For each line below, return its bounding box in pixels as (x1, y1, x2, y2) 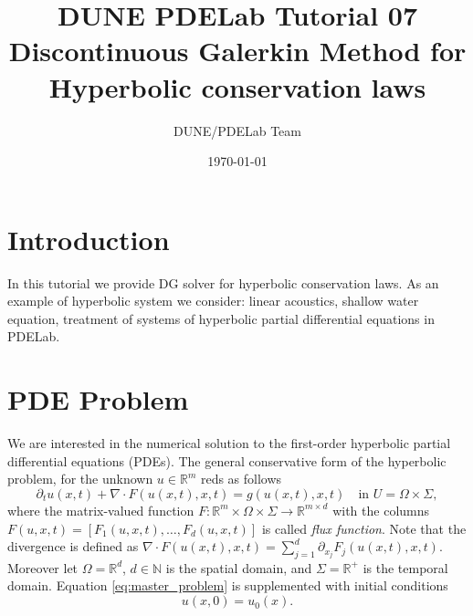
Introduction (7, 220, 170, 257)
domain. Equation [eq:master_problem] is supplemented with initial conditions (7, 576, 448, 595)
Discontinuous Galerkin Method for (8, 32, 467, 69)
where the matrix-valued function (7, 500, 194, 519)
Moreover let (7, 558, 79, 577)
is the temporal (363, 558, 448, 577)
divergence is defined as (7, 537, 139, 556)
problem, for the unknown (7, 469, 153, 488)
